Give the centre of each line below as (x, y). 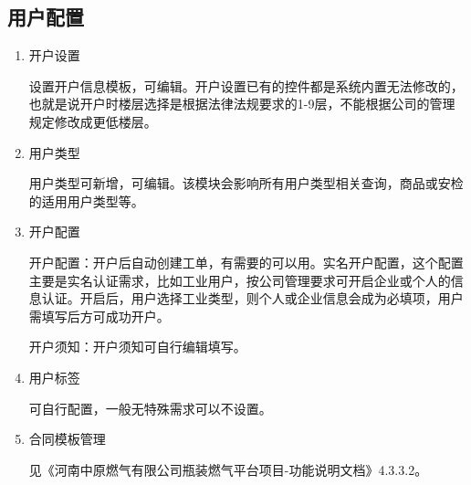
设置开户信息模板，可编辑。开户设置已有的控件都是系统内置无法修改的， (246, 85)
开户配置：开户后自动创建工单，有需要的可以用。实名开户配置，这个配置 (246, 262)
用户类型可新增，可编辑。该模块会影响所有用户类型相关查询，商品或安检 (246, 183)
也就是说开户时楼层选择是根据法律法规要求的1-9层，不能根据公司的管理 (242, 104)
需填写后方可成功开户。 (99, 316)
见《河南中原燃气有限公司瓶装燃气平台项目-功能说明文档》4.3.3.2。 (228, 469)
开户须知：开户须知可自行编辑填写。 (137, 347)
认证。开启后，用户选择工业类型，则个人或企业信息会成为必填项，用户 (252, 298)
